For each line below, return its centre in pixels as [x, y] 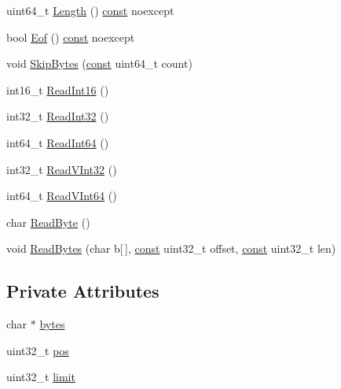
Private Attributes [83, 291]
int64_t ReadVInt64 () [62, 196]
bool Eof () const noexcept [71, 37]
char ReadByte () [48, 222]
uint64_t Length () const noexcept [90, 10]
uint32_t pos [38, 350]
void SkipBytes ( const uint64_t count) [99, 63]
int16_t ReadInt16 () [58, 89]
